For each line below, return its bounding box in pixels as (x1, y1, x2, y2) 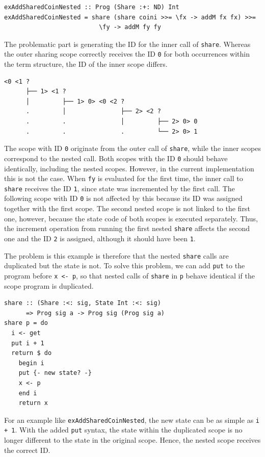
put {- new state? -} (18, 369, 92, 377)
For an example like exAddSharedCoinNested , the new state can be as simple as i (4, 414, 259, 425)
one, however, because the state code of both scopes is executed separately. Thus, (4, 213, 258, 223)
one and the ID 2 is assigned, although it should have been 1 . (4, 233, 196, 243)
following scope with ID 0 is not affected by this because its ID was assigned (4, 193, 243, 204)
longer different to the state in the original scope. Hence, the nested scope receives (4, 435, 261, 445)
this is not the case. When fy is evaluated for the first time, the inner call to (4, 173, 243, 184)
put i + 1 (11, 339, 44, 347)
